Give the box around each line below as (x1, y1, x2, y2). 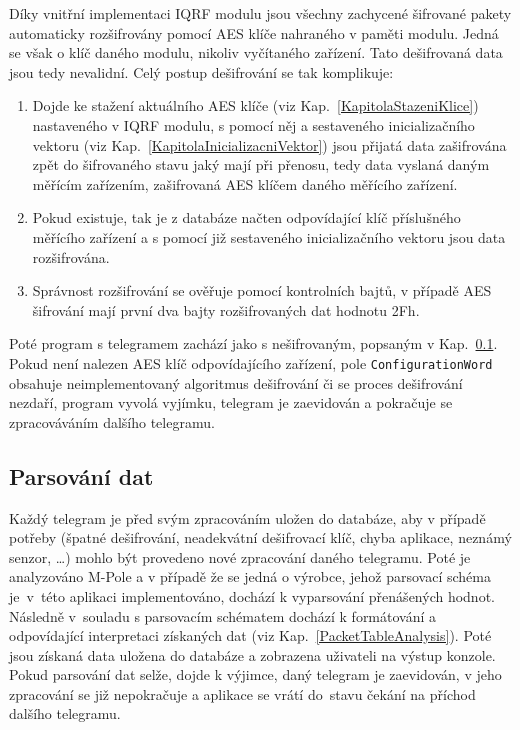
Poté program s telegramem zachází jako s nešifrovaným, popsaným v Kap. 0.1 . (9, 333, 498, 354)
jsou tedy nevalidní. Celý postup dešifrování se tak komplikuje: (9, 61, 394, 82)
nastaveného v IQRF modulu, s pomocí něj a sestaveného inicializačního (32, 114, 475, 135)
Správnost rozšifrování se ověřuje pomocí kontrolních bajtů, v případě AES (32, 280, 492, 301)
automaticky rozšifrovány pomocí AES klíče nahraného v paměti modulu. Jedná (9, 22, 499, 43)
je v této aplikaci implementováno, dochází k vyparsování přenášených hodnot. (9, 585, 495, 606)
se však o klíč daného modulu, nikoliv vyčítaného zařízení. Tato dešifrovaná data (9, 42, 503, 63)
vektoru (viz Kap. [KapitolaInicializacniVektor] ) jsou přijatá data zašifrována (32, 134, 507, 155)
